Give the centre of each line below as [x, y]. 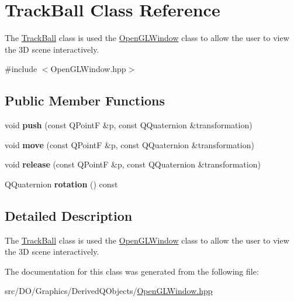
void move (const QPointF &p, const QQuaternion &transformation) [129, 144]
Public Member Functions [85, 100]
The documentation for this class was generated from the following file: [132, 271]
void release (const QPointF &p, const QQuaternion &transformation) [133, 164]
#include [21, 69]
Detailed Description [69, 215]
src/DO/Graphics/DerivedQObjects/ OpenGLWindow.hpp [109, 291]
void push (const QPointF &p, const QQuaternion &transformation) [129, 125]
